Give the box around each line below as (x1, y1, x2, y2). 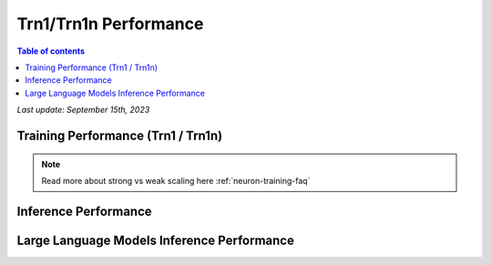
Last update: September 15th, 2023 (16, 105, 150, 116)
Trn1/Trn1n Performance (16, 14, 204, 34)
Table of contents (16, 46, 86, 56)
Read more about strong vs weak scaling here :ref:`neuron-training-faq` (41, 175, 311, 186)
